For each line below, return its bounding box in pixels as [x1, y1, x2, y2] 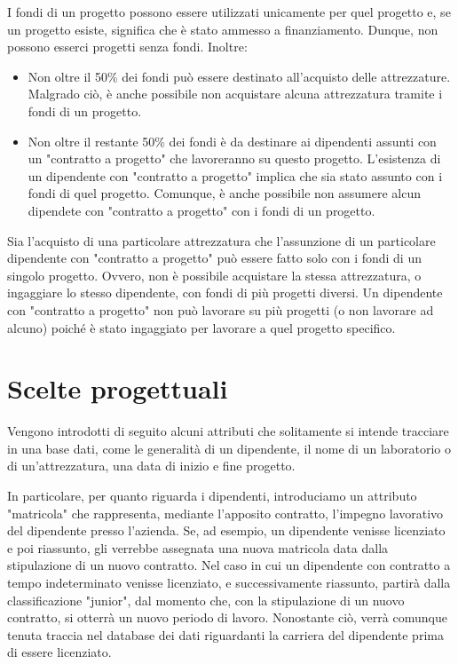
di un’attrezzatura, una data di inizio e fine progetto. [7, 456, 296, 475]
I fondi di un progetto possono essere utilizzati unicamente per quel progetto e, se [7, 3, 451, 20]
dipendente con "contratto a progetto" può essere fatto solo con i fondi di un [7, 249, 422, 267]
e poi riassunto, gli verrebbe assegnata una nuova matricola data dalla [7, 538, 389, 557]
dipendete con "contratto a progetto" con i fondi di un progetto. [28, 201, 375, 219]
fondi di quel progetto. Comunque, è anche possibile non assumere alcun [28, 184, 421, 202]
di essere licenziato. [7, 643, 112, 661]
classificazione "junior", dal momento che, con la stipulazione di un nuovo [7, 590, 405, 609]
